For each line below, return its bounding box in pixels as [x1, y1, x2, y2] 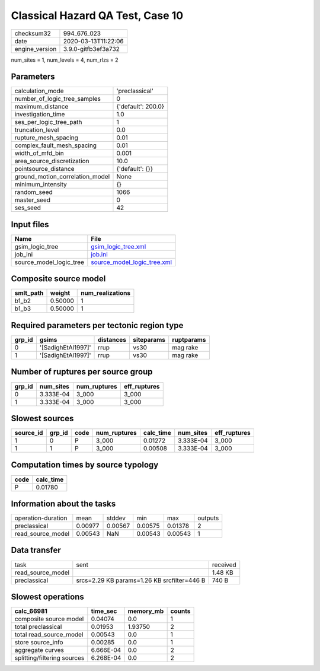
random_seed [14, 188, 53, 196]
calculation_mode [14, 87, 65, 95]
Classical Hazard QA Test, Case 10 [11, 9, 184, 22]
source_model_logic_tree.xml [91, 258, 172, 266]
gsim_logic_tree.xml [91, 242, 146, 250]
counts [170, 607, 191, 615]
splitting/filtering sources [14, 654, 85, 662]
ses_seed [14, 203, 41, 212]
